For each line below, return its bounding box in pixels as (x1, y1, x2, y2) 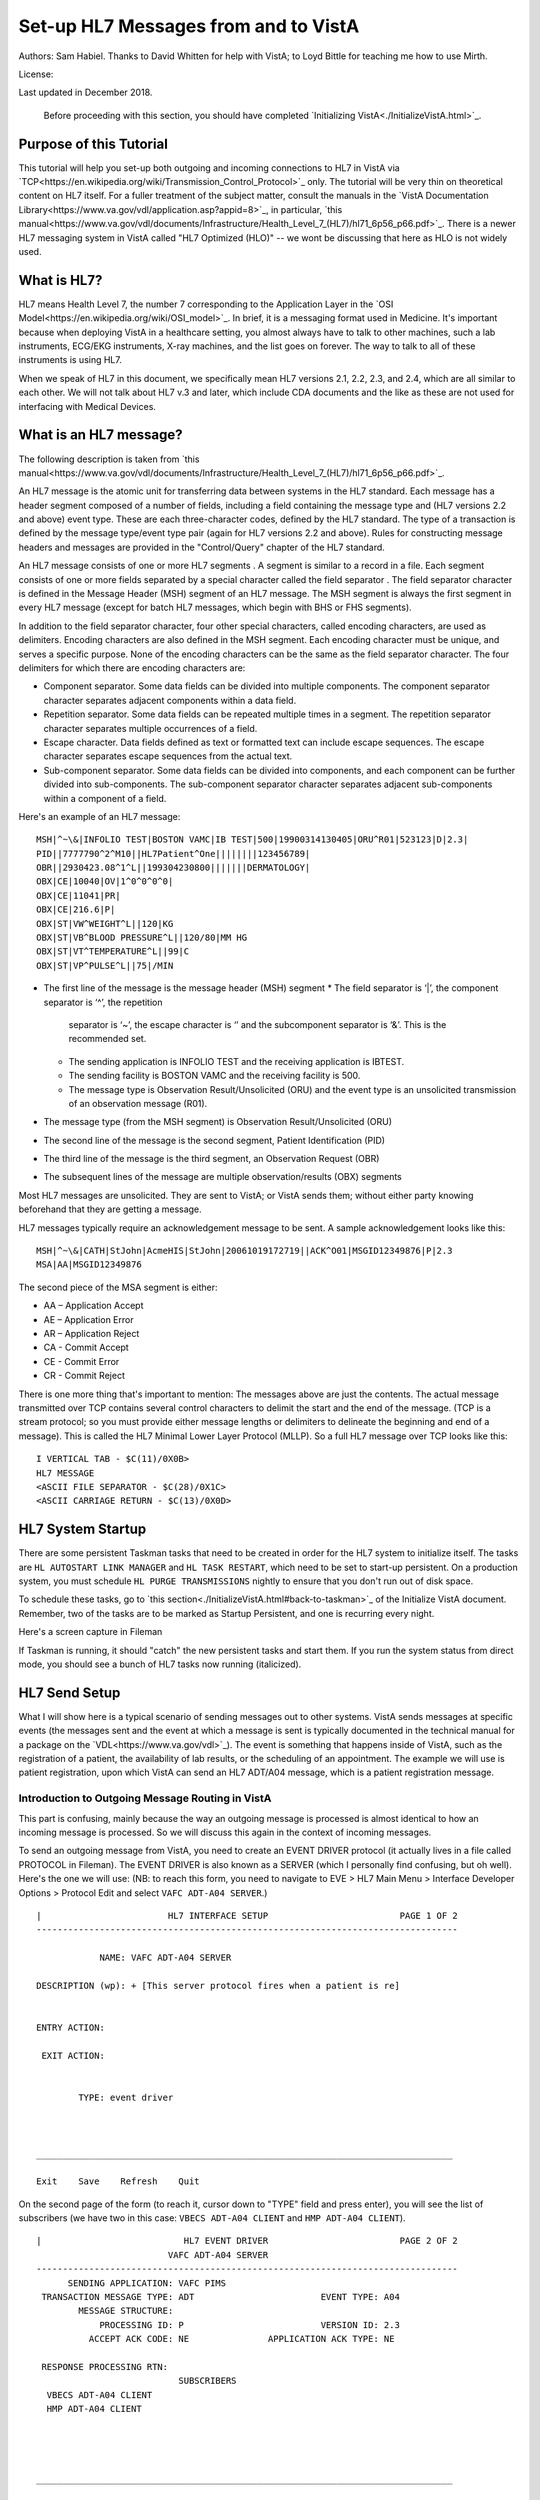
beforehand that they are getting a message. (18, 1203, 202, 1215)
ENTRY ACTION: (36, 2022, 105, 2034)
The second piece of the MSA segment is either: (18, 1281, 219, 1293)
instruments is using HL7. (18, 354, 122, 366)
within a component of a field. (43, 792, 167, 804)
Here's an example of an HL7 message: (18, 810, 181, 822)
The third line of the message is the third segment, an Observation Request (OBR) (43, 1153, 380, 1165)
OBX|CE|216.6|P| (36, 904, 116, 915)
